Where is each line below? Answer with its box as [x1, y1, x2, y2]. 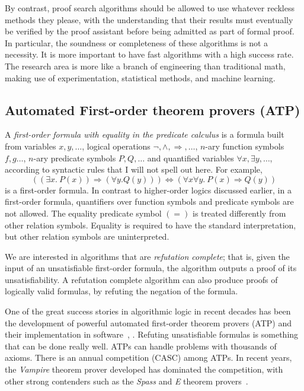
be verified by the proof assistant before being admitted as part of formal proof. [5, 25, 295, 37]
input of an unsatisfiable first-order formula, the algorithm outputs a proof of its [5, 262, 297, 274]
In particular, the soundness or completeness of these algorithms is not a [5, 36, 268, 49]
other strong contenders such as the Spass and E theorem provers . [5, 374, 248, 387]
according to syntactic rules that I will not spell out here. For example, [5, 163, 263, 176]
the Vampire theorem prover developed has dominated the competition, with [5, 363, 283, 376]
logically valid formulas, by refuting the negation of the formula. [5, 285, 238, 297]
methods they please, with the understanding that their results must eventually [5, 13, 293, 26]
